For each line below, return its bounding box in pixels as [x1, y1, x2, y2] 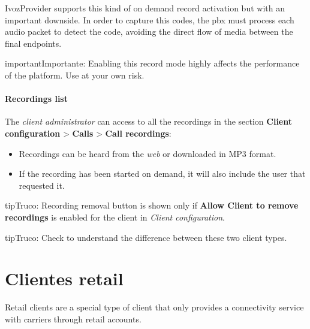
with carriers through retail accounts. [5, 312, 142, 325]
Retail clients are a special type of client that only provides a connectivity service [5, 301, 304, 313]
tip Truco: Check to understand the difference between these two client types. [5, 231, 287, 243]
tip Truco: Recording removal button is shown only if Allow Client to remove [5, 199, 299, 212]
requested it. [19, 179, 65, 191]
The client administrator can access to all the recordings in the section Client [5, 115, 292, 128]
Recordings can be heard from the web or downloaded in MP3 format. [19, 147, 276, 159]
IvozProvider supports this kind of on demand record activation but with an [5, 2, 285, 14]
